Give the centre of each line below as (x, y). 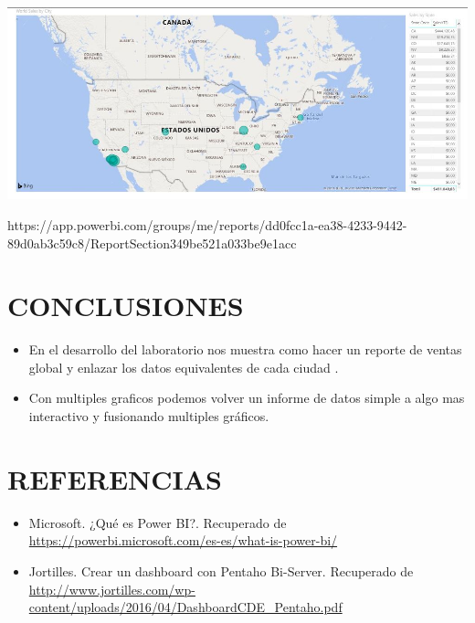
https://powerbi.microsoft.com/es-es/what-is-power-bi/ (183, 540)
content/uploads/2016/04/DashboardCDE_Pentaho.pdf (185, 607)
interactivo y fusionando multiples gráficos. (149, 416)
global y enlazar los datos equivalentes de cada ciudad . (184, 367)
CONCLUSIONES (126, 306)
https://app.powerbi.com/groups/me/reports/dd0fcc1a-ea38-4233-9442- (207, 224)
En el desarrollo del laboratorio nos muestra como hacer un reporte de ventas (245, 349)
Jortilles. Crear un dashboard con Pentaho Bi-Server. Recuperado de (221, 570)
